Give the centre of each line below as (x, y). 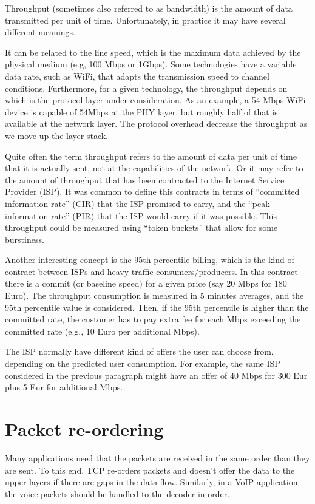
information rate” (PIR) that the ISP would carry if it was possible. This (141, 215)
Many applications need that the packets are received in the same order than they (157, 458)
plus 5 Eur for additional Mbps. (64, 387)
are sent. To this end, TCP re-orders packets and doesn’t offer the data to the (150, 470)
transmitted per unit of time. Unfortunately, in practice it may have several (145, 20)
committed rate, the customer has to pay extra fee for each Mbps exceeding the (153, 319)
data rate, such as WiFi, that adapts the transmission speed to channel (137, 76)
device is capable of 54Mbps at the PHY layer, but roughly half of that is (141, 111)
